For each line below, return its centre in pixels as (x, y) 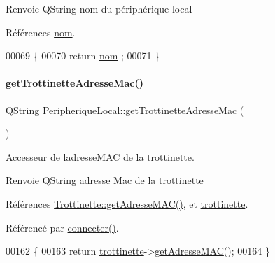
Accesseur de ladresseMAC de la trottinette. (100, 156)
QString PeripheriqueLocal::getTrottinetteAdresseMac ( (125, 109)
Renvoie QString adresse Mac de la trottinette (105, 180)
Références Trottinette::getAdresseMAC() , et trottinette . (127, 203)
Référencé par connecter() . (62, 227)
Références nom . (41, 32)
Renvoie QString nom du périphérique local (99, 8)
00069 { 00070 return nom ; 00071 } (83, 56)
